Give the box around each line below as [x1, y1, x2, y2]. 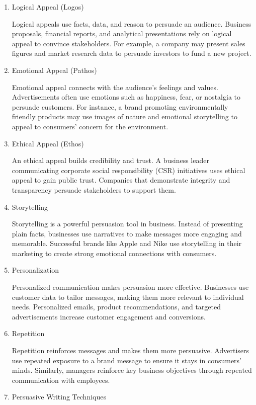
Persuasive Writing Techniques [12, 391, 106, 402]
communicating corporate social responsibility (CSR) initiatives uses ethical [12, 165, 245, 175]
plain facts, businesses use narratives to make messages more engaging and [12, 228, 242, 238]
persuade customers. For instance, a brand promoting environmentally [12, 101, 228, 112]
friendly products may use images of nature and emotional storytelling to [12, 111, 237, 122]
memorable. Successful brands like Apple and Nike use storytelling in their [12, 238, 242, 249]
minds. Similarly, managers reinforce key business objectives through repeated [12, 365, 252, 375]
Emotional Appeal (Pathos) [12, 64, 97, 75]
